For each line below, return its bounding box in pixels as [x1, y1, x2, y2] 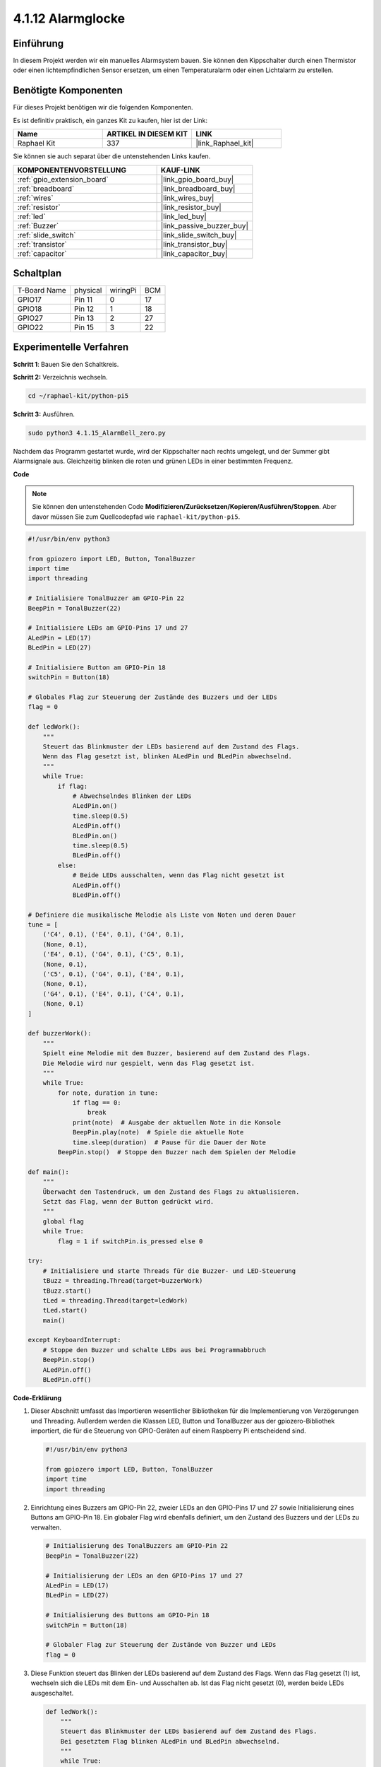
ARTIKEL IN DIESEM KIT [106, 129, 188, 139]
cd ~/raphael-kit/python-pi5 [28, 392, 129, 399]
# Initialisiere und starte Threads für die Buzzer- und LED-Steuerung [42, 1267, 296, 1275]
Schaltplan [13, 267, 62, 279]
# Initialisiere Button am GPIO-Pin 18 [28, 663, 166, 671]
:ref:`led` [17, 211, 46, 221]
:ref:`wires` [17, 193, 54, 203]
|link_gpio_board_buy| [160, 174, 234, 184]
